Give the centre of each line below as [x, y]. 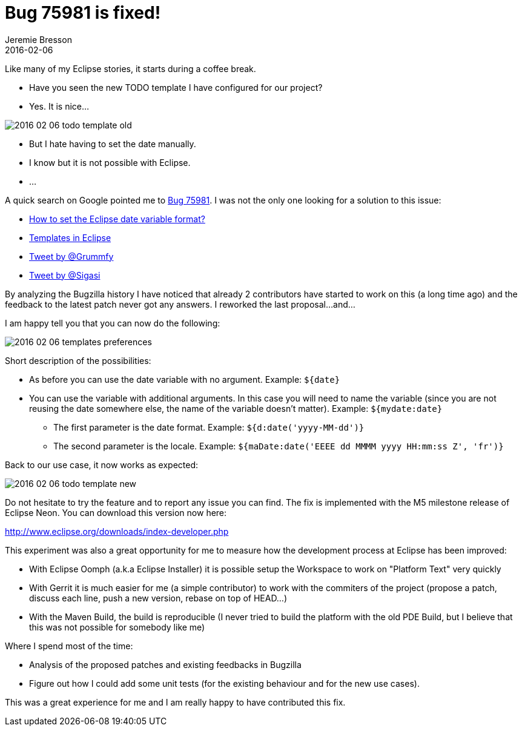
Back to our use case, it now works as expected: [102, 465]
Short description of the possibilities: [78, 360]
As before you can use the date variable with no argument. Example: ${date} [185, 379]
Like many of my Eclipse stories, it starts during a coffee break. [130, 68]
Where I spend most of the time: [69, 646]
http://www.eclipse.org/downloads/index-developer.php [117, 531]
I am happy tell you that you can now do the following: [113, 323]
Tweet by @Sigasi [65, 275]
